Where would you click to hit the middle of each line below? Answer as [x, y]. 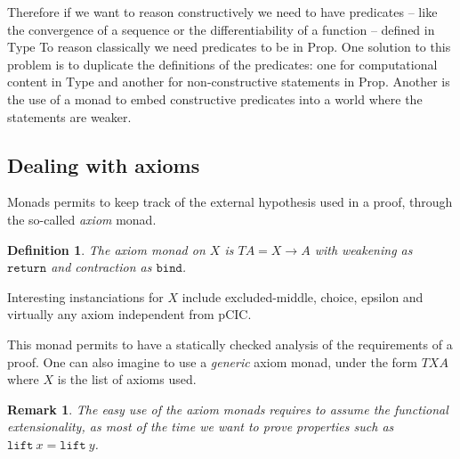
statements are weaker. [69, 116]
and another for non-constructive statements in [226, 82]
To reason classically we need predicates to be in [171, 47]
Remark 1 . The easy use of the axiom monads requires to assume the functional [228, 409]
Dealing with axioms [104, 164]
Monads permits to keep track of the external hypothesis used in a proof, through [230, 202]
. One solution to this [392, 47]
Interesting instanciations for [85, 296]
